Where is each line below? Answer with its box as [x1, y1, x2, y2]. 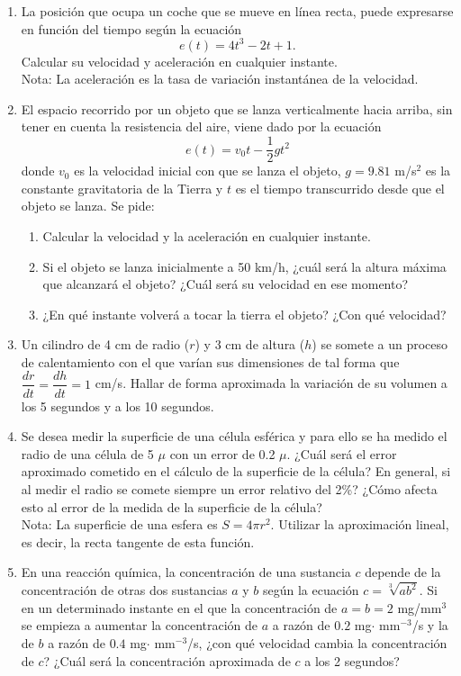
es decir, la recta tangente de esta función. [21, 532, 255, 551]
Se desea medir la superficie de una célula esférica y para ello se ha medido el [21, 427, 447, 446]
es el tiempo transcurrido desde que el [235, 178, 445, 197]
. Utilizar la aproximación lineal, [270, 515, 449, 534]
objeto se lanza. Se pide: [21, 196, 155, 215]
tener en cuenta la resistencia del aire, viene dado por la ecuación [21, 117, 382, 136]
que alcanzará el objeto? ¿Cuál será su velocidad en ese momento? [42, 275, 409, 293]
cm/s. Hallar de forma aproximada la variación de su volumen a [95, 374, 447, 392]
